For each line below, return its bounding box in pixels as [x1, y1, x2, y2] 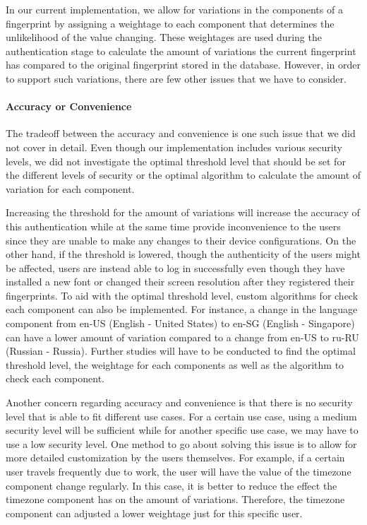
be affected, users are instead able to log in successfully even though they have [6, 260, 345, 275]
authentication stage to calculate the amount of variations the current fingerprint [6, 43, 356, 58]
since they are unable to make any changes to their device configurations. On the [6, 232, 356, 247]
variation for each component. [6, 181, 135, 196]
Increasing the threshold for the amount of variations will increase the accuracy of [6, 205, 360, 220]
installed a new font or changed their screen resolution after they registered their [6, 274, 355, 289]
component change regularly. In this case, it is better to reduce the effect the [6, 478, 337, 492]
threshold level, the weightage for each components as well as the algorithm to [6, 357, 344, 372]
